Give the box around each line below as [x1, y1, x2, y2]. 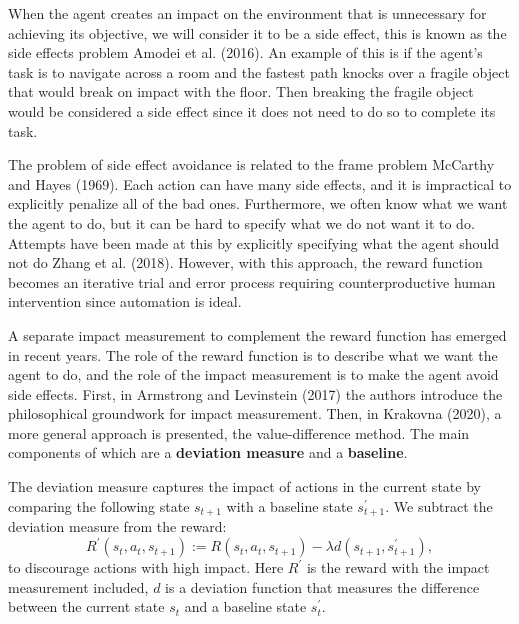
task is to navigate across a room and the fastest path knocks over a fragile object [8, 61, 510, 82]
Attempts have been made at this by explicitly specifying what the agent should [8, 232, 500, 253]
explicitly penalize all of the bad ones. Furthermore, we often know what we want [8, 193, 508, 214]
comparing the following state [8, 495, 190, 516]
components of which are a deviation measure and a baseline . [8, 442, 408, 463]
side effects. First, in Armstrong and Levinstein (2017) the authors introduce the [8, 383, 503, 404]
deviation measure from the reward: [8, 516, 227, 537]
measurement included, [8, 576, 149, 597]
